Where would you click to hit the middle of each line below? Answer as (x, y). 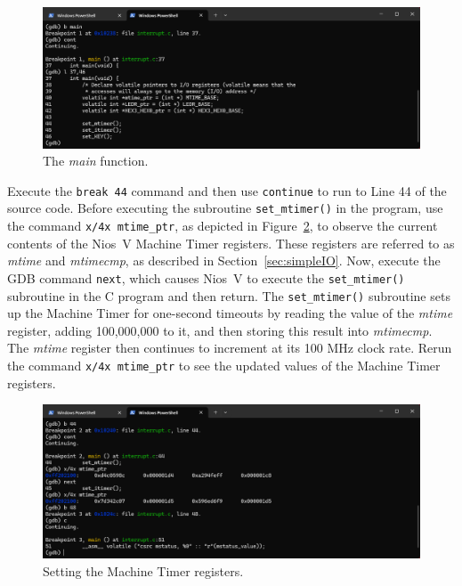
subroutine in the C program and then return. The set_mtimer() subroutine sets (229, 295)
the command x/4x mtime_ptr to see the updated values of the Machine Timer (224, 366)
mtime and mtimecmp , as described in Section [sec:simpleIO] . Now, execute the (224, 260)
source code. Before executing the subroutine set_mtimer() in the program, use (225, 208)
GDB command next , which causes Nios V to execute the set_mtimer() (206, 277)
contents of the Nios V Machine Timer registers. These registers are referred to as (231, 243)
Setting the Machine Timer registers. (143, 570)
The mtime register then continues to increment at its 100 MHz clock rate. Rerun (230, 348)
